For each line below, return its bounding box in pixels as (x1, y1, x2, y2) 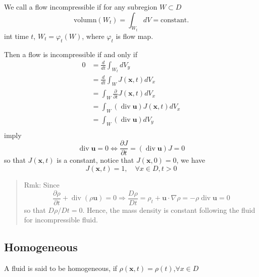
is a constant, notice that (57, 155, 134, 165)
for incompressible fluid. (24, 214, 98, 225)
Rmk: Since (24, 179, 60, 190)
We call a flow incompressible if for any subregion (4, 2, 158, 12)
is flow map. (116, 31, 153, 41)
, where (82, 31, 105, 41)
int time (4, 31, 29, 41)
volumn (73, 16, 97, 24)
